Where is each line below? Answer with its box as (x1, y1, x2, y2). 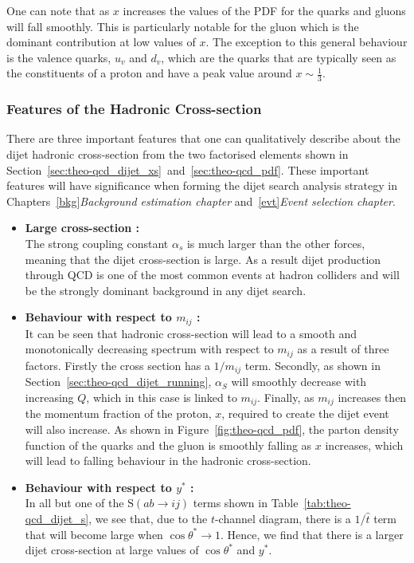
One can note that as (6, 2, 110, 18)
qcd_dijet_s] (25, 510, 89, 526)
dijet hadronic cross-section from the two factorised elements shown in (6, 146, 349, 163)
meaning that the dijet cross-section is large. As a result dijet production (25, 250, 381, 267)
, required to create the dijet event (221, 405, 389, 422)
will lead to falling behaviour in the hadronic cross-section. (25, 452, 311, 469)
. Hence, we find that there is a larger (221, 526, 404, 542)
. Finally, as (257, 388, 314, 405)
